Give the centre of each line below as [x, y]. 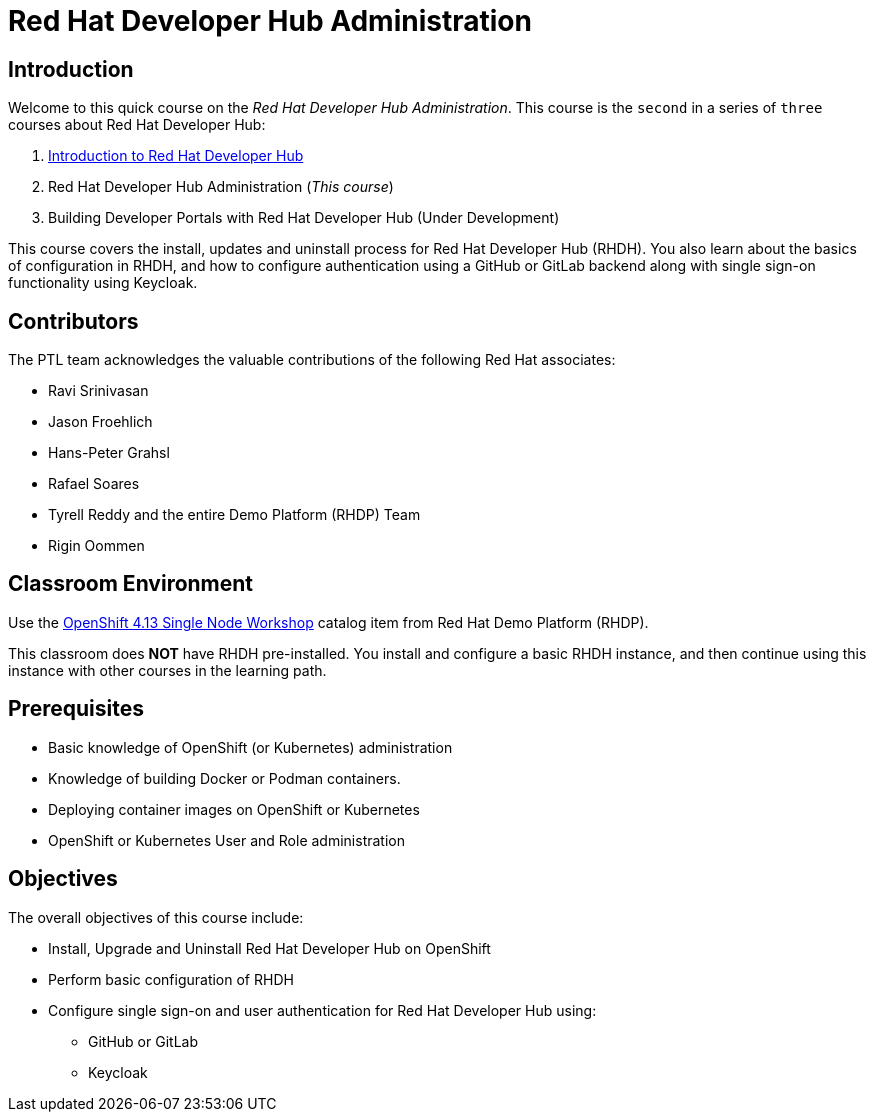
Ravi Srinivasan [98, 391]
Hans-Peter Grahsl [109, 453]
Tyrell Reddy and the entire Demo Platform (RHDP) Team [234, 515]
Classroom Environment [131, 584]
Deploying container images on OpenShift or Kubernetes [234, 809]
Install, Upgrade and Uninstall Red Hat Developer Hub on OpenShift [269, 948]
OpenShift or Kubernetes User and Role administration [226, 840]
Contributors [73, 321]
